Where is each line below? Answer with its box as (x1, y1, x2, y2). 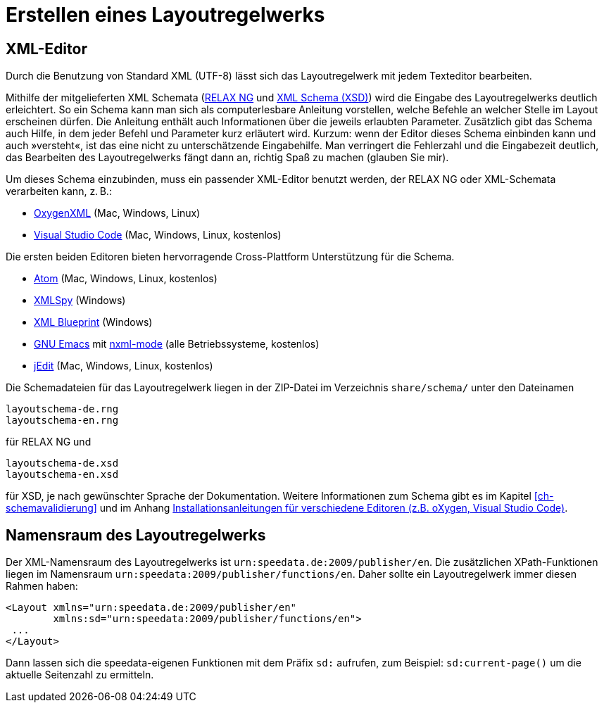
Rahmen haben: (6, 580, 78, 593)
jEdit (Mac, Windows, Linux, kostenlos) (34, 360, 213, 372)
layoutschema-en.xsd (6, 469, 119, 481)
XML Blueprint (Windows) (34, 316, 153, 329)
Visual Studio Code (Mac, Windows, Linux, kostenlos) (34, 229, 282, 241)
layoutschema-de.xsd (6, 457, 119, 469)
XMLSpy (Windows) (34, 294, 126, 307)
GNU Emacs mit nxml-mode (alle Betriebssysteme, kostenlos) (34, 338, 320, 350)
